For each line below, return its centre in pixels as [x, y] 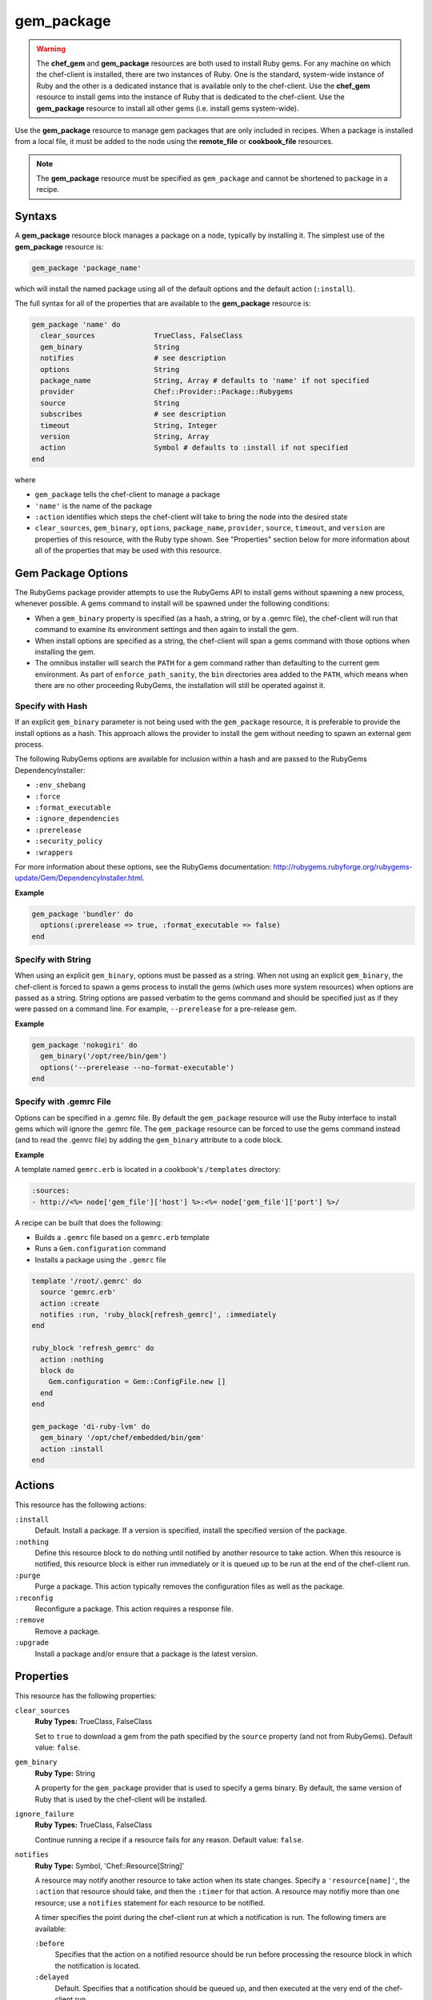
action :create [70, 1303]
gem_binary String [110, 347]
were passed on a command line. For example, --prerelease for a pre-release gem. [156, 1009]
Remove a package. [67, 1631]
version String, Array [125, 436]
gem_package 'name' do [76, 325]
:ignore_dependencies [77, 819]
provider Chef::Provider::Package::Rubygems [167, 392]
